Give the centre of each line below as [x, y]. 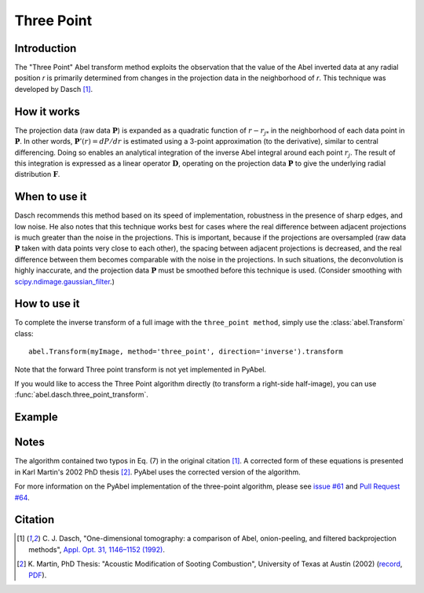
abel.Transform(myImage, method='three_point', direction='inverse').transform [186, 352]
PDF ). [38, 575]
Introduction [46, 48]
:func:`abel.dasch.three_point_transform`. [81, 395]
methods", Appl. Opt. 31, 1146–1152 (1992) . [97, 549]
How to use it [47, 304]
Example [36, 417]
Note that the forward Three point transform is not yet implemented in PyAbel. [141, 369]
